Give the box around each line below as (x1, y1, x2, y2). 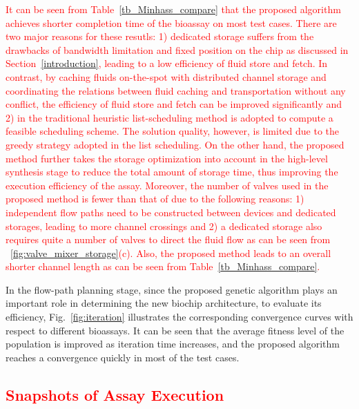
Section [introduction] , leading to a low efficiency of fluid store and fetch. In (6, 56, 328, 70)
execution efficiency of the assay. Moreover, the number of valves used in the (6, 178, 329, 192)
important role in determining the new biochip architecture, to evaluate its (6, 296, 322, 310)
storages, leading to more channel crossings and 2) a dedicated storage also (6, 218, 322, 233)
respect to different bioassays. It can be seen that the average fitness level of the (6, 323, 345, 337)
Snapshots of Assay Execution (6, 383, 224, 405)
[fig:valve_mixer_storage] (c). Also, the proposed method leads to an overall (10, 245, 331, 260)
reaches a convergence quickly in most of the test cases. (6, 350, 240, 364)
